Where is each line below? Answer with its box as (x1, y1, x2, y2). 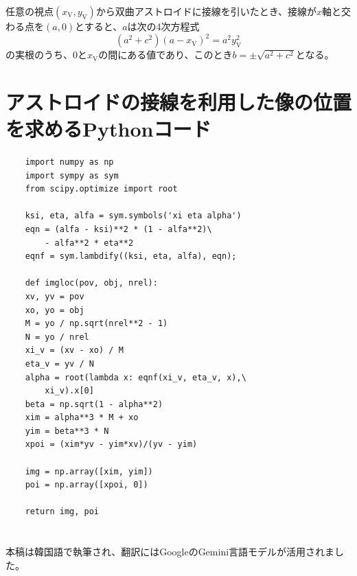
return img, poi (25, 507, 100, 517)
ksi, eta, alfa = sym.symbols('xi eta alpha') (25, 211, 242, 221)
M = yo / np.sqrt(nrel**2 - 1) (25, 319, 168, 329)
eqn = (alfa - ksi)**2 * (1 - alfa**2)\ (25, 224, 212, 234)
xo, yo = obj (25, 305, 84, 315)
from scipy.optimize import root (25, 184, 178, 194)
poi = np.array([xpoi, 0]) (25, 480, 148, 490)
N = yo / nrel (25, 332, 89, 342)
